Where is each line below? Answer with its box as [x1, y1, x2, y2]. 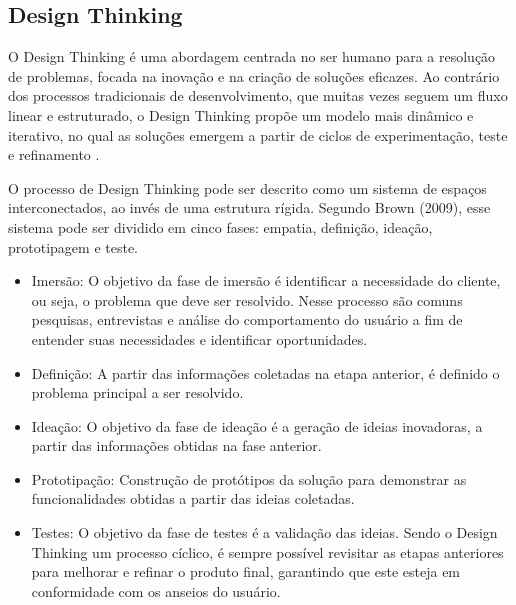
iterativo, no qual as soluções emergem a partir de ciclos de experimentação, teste [8, 124, 508, 145]
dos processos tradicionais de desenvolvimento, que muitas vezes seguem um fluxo [8, 85, 508, 106]
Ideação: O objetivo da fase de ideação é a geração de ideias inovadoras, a [31, 415, 483, 436]
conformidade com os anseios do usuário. [31, 580, 281, 601]
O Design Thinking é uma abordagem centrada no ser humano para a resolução [8, 46, 496, 67]
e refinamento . [8, 144, 100, 165]
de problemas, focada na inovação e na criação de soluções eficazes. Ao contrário [8, 65, 500, 86]
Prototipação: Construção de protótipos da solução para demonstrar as [31, 468, 467, 489]
